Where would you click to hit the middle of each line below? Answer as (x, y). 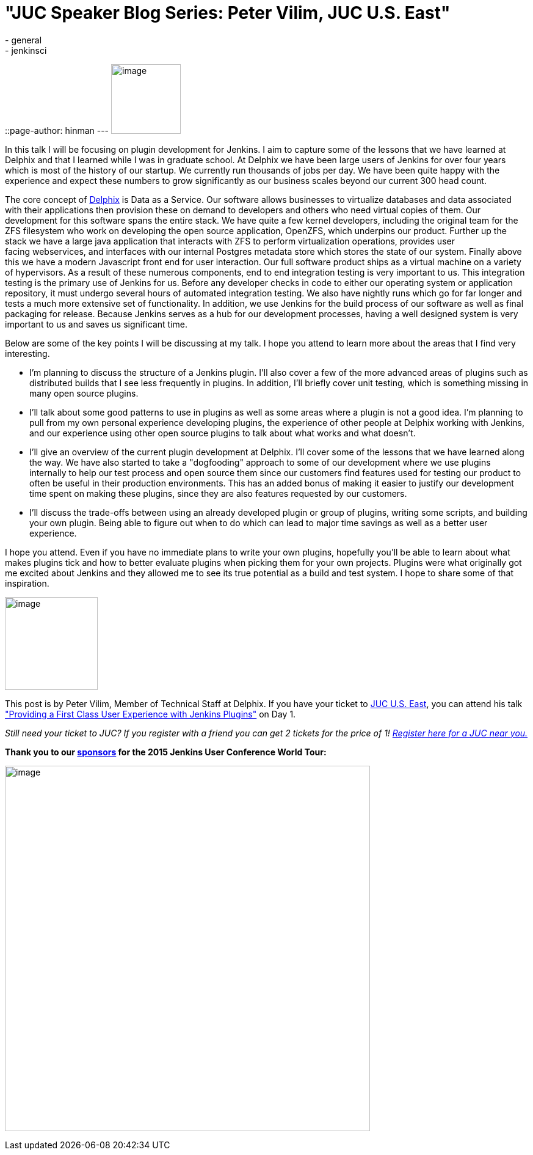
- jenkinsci (26, 50)
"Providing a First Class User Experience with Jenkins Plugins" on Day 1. (150, 714)
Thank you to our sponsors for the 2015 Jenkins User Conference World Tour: (166, 752)
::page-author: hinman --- (57, 130)
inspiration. (27, 583)
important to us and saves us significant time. (96, 324)
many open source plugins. (84, 393)
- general (24, 40)
